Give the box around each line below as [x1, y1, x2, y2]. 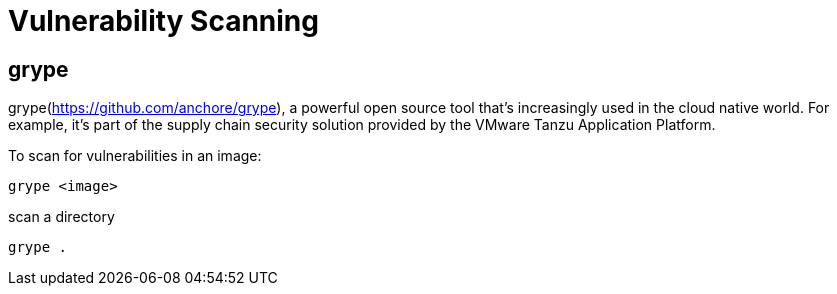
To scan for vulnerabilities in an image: [8, 147, 262, 165]
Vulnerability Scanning [8, 4, 319, 38]
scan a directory [8, 208, 115, 226]
